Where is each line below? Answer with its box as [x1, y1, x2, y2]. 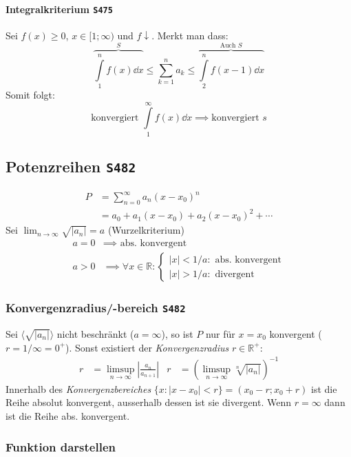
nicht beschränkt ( [56, 326, 134, 341]
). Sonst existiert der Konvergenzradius [65, 340, 229, 354]
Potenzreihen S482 [6, 156, 136, 177]
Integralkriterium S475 [6, 1, 113, 16]
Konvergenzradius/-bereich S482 [6, 299, 186, 316]
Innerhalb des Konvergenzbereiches [6, 381, 151, 396]
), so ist [161, 326, 193, 341]
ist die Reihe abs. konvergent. [6, 409, 130, 423]
